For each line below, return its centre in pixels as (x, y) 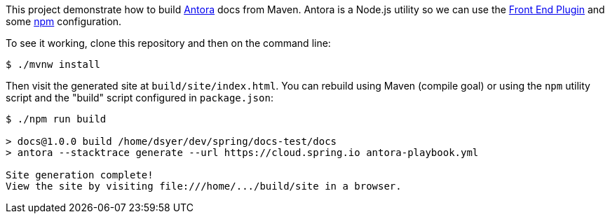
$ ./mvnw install (53, 64)
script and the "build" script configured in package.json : (140, 98)
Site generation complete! (80, 175)
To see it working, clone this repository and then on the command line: (168, 43)
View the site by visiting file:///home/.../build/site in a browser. (204, 186)
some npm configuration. (64, 21)
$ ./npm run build (56, 119)
